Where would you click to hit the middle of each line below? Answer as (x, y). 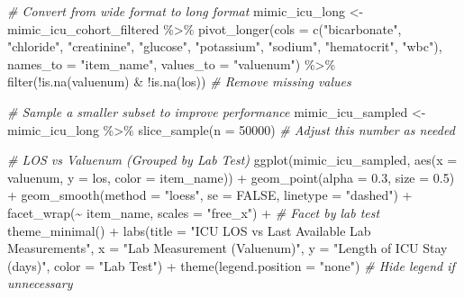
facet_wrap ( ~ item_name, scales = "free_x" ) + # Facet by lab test (194, 212)
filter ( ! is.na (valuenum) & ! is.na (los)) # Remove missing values (179, 81)
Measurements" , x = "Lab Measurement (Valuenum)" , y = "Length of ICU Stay (227, 248)
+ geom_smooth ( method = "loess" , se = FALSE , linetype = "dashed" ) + (210, 195)
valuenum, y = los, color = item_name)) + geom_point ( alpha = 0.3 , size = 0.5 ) (231, 177)
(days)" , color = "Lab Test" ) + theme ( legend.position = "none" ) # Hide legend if (231, 265)
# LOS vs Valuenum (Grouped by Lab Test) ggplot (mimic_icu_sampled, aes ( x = (232, 160)
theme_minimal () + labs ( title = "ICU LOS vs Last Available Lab (189, 230)
